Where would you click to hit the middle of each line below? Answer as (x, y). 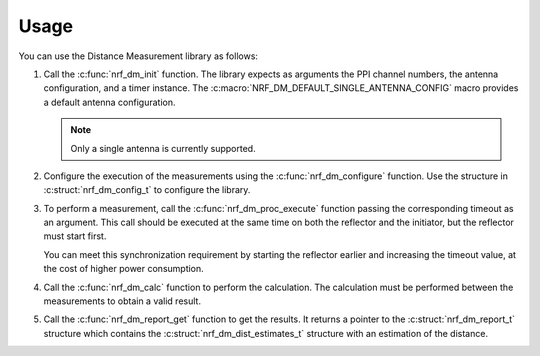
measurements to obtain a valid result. (122, 301)
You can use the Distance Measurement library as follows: (138, 56)
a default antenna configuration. (109, 102)
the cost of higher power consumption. (123, 269)
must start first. (75, 236)
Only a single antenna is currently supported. (163, 148)
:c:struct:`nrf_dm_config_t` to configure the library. (147, 190)
